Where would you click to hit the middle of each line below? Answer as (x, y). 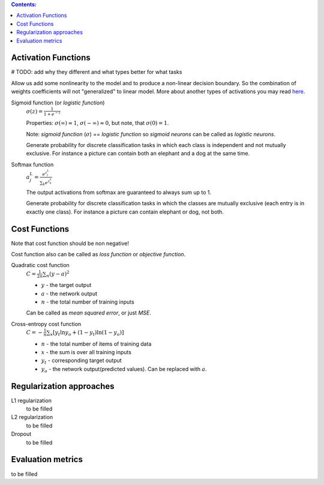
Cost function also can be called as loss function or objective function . (98, 255)
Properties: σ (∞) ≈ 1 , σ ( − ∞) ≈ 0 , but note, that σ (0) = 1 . (97, 123)
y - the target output (66, 285)
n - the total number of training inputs (88, 302)
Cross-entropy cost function (46, 324)
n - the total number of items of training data (96, 344)
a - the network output (69, 294)
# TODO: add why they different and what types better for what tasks (97, 72)
